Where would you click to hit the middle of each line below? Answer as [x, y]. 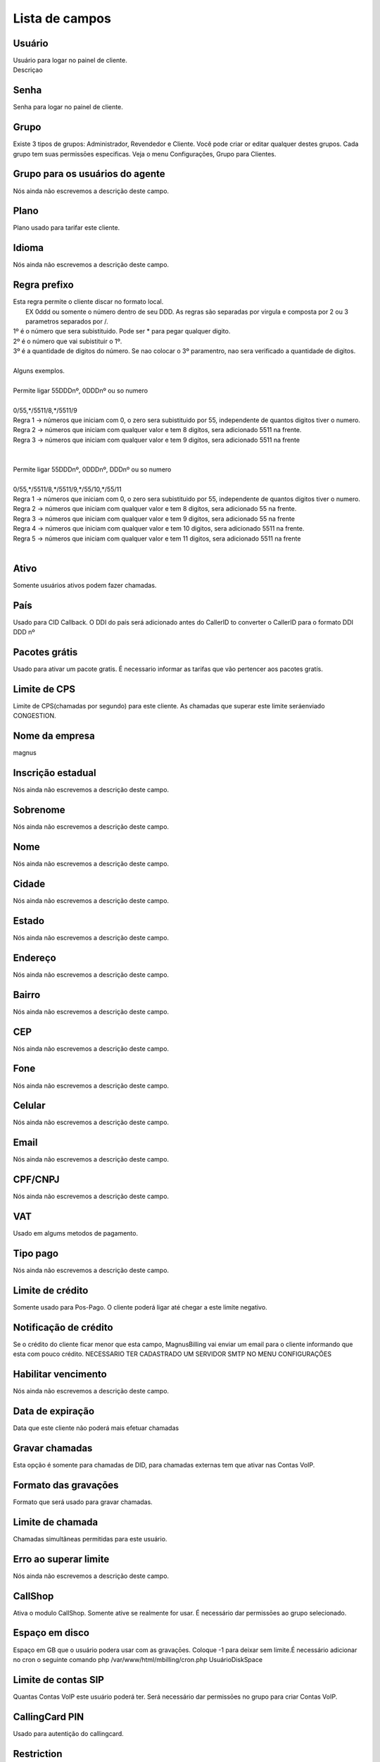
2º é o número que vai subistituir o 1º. [68, 341]
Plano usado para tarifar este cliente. [66, 228]
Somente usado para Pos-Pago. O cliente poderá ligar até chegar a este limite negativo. [140, 1307]
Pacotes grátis [45, 652]
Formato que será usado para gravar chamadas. [83, 1502]
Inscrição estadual [55, 773]
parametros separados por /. [67, 321]
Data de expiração [54, 1411]
